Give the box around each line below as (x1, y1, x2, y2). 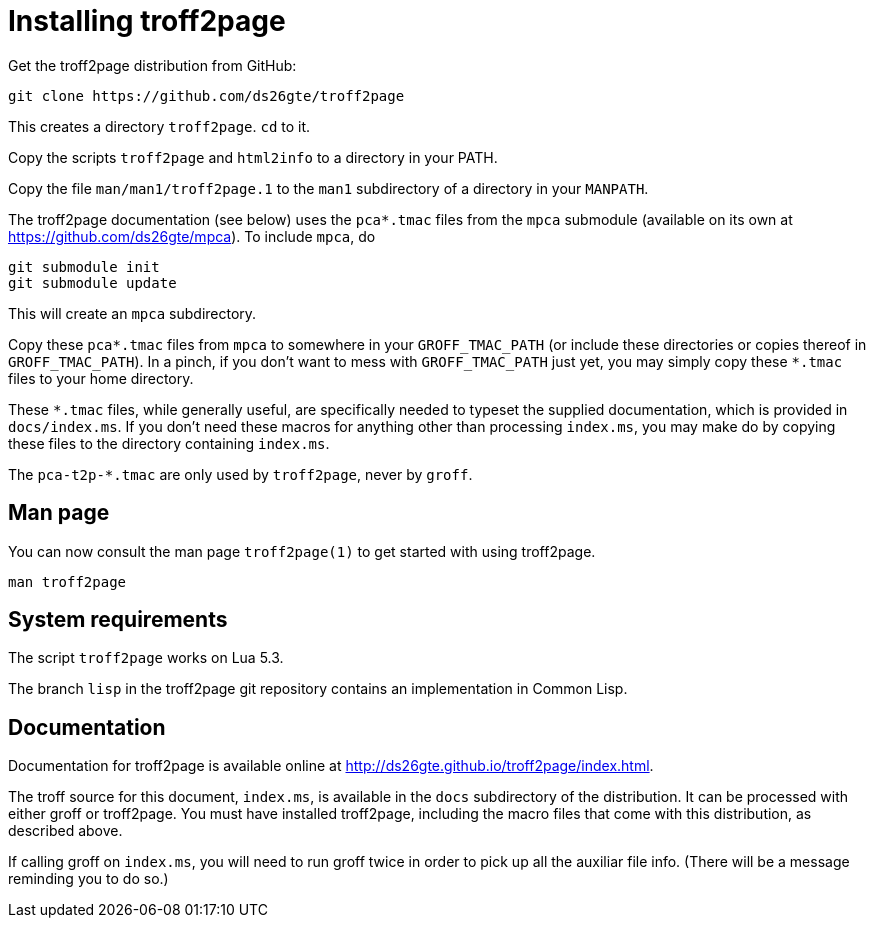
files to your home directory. (8, 369, 194, 387)
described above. (8, 822, 123, 840)
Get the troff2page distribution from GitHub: (8, 56, 297, 74)
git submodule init (8, 258, 160, 275)
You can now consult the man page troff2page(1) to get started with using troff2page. (8, 542, 596, 560)
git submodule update (8, 274, 177, 291)
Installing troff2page (8, 4, 286, 38)
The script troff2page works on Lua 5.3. (8, 649, 284, 667)
